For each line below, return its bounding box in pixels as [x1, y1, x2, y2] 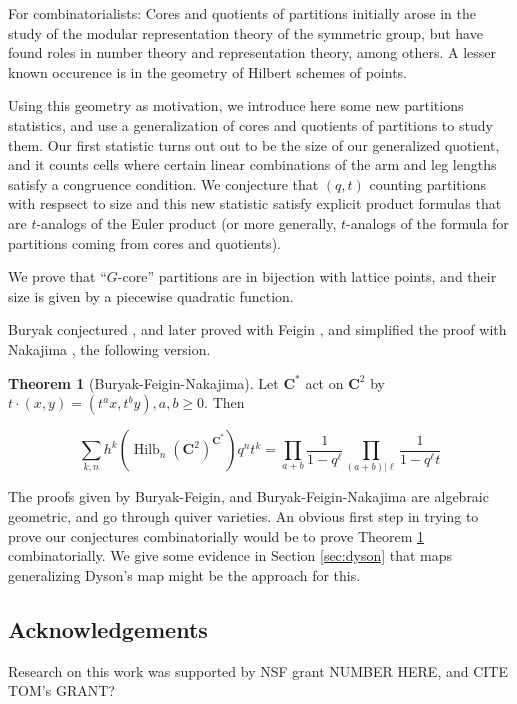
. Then [204, 392, 245, 413]
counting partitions [369, 173, 486, 194]
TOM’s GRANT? [8, 680, 115, 701]
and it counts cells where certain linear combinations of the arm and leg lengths [8, 154, 497, 175]
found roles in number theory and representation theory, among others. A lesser [8, 42, 496, 63]
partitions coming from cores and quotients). [8, 232, 281, 253]
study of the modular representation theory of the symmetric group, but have [8, 22, 483, 43]
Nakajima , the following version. [8, 338, 211, 359]
